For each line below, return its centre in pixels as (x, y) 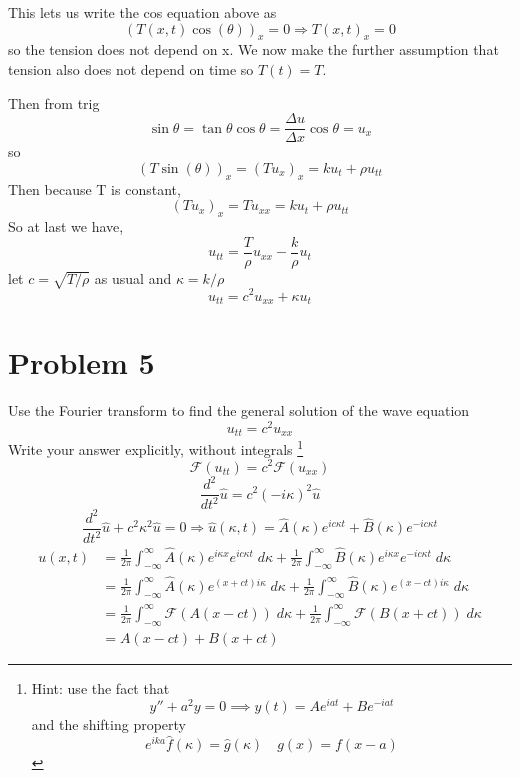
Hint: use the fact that (100, 687)
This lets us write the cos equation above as (142, 12)
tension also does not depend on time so (131, 68)
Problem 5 (81, 362)
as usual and (133, 277)
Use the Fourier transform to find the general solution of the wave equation (239, 410)
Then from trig (54, 102)
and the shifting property (108, 724)
